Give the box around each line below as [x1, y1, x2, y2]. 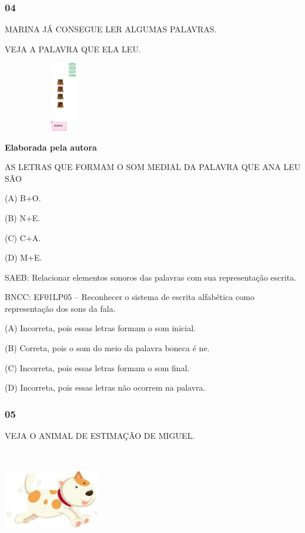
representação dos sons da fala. [5, 302, 116, 314]
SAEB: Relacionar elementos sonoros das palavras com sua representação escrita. [5, 271, 297, 283]
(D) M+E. [5, 251, 42, 264]
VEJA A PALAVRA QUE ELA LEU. [5, 42, 141, 55]
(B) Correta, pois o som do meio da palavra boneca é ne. [5, 342, 210, 354]
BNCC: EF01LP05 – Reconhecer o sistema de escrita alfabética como [5, 291, 254, 303]
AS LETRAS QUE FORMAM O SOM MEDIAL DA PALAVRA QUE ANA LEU [5, 161, 301, 173]
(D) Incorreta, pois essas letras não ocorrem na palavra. [5, 381, 206, 394]
